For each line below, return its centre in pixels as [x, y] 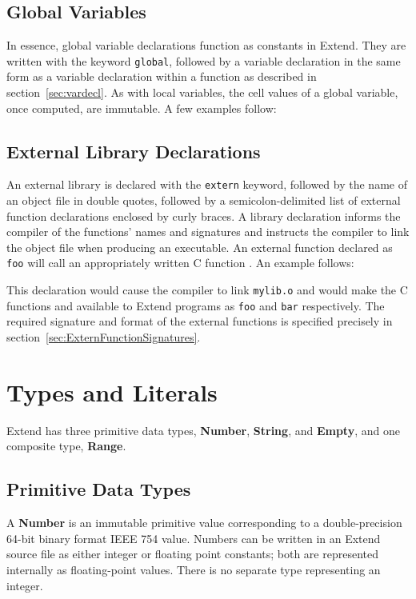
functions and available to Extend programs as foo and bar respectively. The [196, 305]
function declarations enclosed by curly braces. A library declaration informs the [204, 216]
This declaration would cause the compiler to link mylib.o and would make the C [207, 290]
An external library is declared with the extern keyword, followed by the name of [207, 184]
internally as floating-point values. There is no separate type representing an [194, 569]
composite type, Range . [66, 446]
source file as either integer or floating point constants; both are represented [192, 554]
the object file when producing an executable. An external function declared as [200, 247]
